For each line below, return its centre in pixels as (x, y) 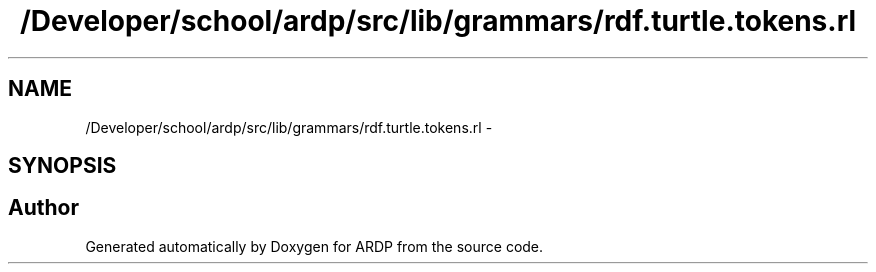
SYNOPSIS (62, 166)
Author (43, 208)
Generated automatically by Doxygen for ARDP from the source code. (314, 246)
